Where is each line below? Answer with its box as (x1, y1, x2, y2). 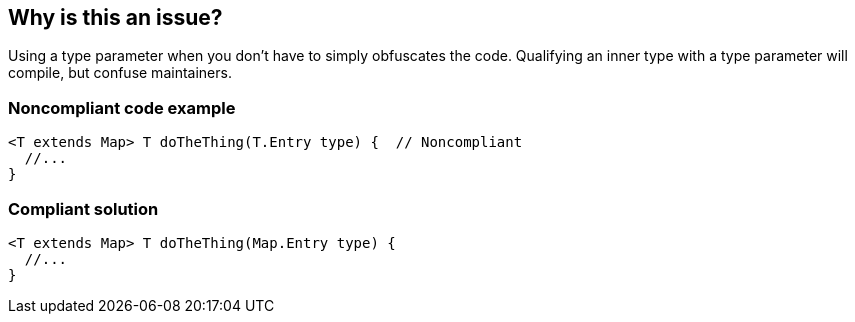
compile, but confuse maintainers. (8, 64, 232, 82)
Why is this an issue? (8, 5, 223, 30)
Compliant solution (8, 198, 159, 219)
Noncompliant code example (8, 97, 236, 118)
